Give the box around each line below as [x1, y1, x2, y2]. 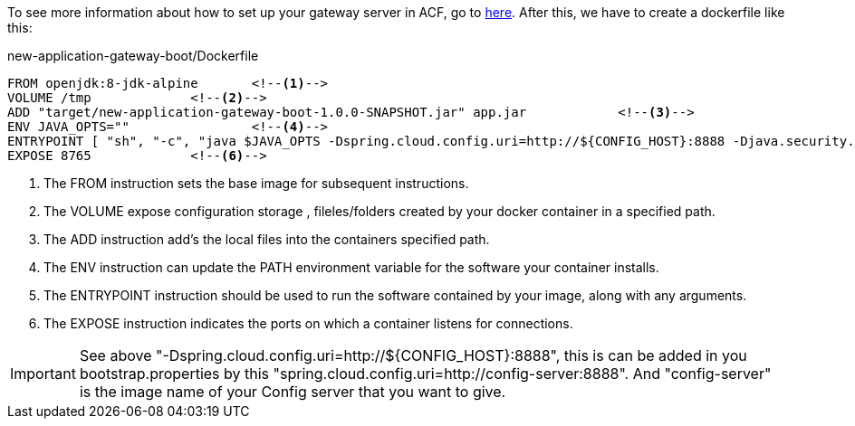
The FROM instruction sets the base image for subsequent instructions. [43, 175, 469, 191]
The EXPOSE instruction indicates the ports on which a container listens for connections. [43, 316, 573, 331]
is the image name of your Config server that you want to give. [79, 383, 506, 401]
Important [10, 364, 76, 383]
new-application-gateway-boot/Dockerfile [7, 48, 259, 63]
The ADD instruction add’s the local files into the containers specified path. [43, 232, 490, 247]
